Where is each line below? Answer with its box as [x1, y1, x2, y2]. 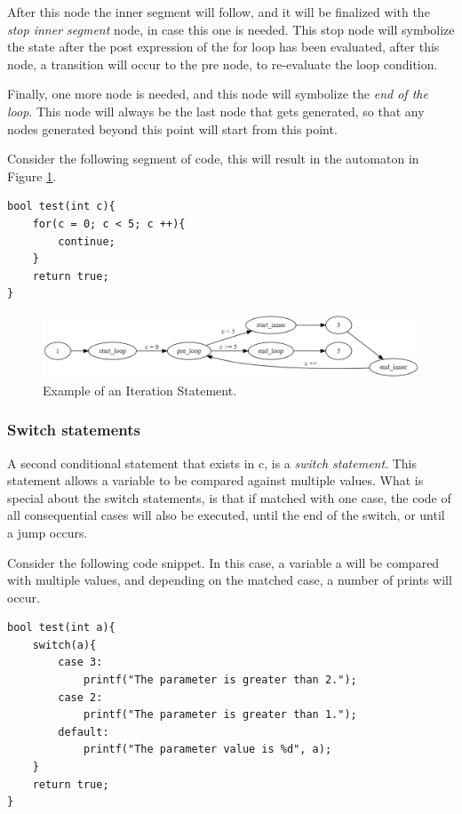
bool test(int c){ [7, 200, 115, 213]
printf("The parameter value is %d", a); [83, 743, 332, 756]
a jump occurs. [7, 523, 88, 541]
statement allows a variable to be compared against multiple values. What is [7, 471, 424, 490]
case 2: [58, 690, 103, 704]
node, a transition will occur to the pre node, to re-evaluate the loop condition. [7, 54, 438, 73]
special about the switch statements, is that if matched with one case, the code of [7, 488, 451, 507]
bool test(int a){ [7, 621, 115, 634]
